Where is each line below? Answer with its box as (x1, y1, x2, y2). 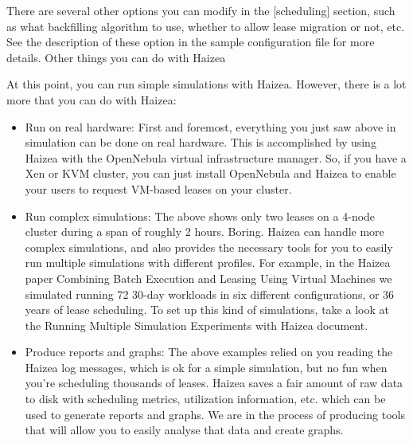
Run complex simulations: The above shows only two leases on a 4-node (25, 207, 376, 224)
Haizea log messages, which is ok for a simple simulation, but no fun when (25, 359, 388, 375)
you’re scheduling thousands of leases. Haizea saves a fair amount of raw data (25, 374, 403, 391)
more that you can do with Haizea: (6, 91, 177, 108)
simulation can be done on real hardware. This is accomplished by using (25, 134, 376, 151)
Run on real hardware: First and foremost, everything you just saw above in (25, 118, 396, 135)
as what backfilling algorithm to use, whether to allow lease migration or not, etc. (6, 18, 405, 34)
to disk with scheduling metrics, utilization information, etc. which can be (25, 390, 386, 407)
